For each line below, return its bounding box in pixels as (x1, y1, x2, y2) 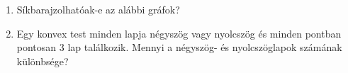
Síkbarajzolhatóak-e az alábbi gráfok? (16, 2, 180, 16)
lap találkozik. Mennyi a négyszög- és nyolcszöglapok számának (67, 40, 342, 55)
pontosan (16, 40, 57, 55)
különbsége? (16, 53, 69, 68)
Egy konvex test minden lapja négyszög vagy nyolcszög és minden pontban (16, 26, 342, 40)
